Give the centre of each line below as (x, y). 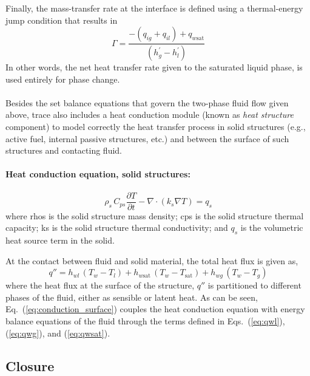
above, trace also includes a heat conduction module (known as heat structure (150, 115)
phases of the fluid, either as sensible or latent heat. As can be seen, (132, 297)
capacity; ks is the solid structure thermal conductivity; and (117, 227)
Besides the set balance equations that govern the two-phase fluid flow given (147, 102)
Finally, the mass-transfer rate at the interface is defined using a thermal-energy (154, 8)
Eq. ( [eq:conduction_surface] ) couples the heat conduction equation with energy (155, 309)
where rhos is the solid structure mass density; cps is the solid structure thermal (155, 215)
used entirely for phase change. (63, 79)
